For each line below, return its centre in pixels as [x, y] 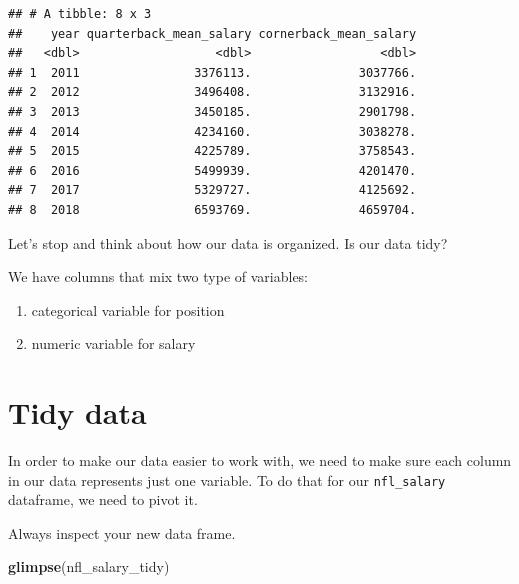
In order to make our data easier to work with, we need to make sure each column [260, 460]
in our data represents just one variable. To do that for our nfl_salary [227, 479]
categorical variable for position [128, 309]
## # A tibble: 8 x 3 [80, 14]
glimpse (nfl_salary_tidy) [89, 566]
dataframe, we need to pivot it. [103, 499]
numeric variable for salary [113, 343]
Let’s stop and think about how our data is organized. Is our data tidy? [228, 242]
